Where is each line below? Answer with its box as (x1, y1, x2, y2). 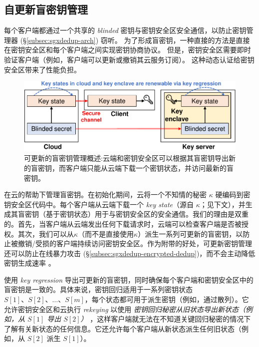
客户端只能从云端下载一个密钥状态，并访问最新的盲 (65, 162, 234, 173)
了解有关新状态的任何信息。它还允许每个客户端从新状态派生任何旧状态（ (4, 323, 242, 334)
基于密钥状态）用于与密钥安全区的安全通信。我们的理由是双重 (45, 209, 249, 219)
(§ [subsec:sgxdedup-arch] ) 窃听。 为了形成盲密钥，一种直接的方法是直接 (20, 34, 250, 45)
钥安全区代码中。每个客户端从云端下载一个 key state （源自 (4, 199, 194, 209)
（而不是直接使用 (78, 228, 134, 239)
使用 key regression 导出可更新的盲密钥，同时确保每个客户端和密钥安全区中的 (4, 274, 254, 285)
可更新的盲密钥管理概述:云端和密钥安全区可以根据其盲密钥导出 (24, 153, 229, 163)
